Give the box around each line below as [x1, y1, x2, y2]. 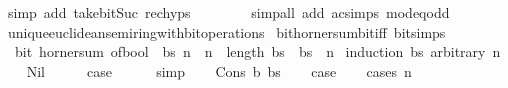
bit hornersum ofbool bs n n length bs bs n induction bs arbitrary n [14, 41, 501, 62]
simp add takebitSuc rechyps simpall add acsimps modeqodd [7, 2, 450, 22]
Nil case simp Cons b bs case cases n [26, 60, 412, 81]
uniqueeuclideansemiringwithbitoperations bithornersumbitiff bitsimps [7, 21, 446, 42]
